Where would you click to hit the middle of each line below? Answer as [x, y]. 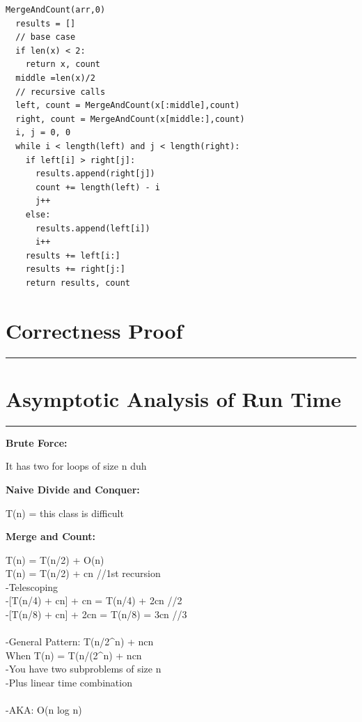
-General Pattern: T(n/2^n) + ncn [80, 642]
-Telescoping [32, 586]
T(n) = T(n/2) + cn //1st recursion [83, 573]
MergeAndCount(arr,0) [56, 10]
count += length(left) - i [97, 187]
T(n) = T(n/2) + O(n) [55, 559]
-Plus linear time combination [69, 683]
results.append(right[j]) [95, 174]
